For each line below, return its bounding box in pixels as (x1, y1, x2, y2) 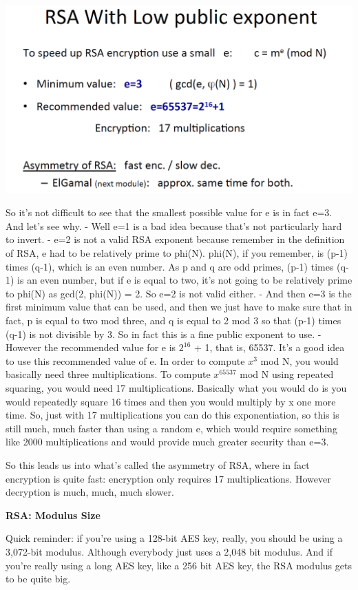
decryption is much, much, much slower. (6, 485, 174, 499)
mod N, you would (260, 353, 339, 368)
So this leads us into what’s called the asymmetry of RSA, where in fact (6, 457, 310, 472)
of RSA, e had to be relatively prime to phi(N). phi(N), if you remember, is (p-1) (6, 246, 348, 260)
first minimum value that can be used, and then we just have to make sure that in (6, 299, 352, 314)
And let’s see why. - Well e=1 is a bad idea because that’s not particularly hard (6, 218, 342, 233)
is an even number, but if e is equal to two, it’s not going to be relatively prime (17, 273, 352, 287)
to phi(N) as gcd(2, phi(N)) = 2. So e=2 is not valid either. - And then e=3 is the (6, 286, 352, 300)
